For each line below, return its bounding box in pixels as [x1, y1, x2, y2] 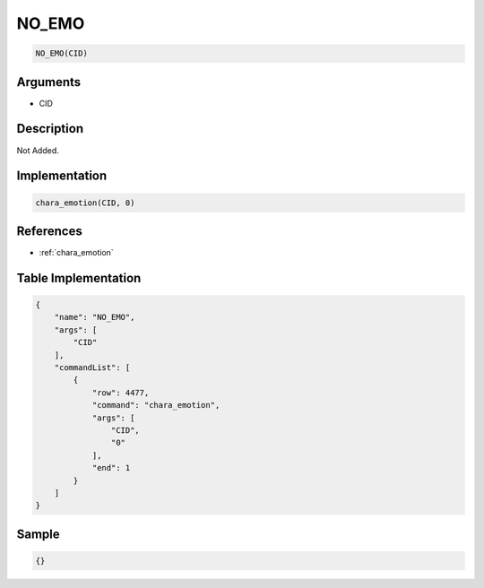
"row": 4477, [91, 387, 150, 398]
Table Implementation [16, 270, 142, 286]
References [16, 223, 82, 238]
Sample [16, 526, 60, 541]
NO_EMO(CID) [35, 48, 89, 58]
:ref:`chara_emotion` [39, 247, 114, 258]
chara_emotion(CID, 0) [35, 197, 135, 208]
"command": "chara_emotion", [91, 400, 220, 411]
